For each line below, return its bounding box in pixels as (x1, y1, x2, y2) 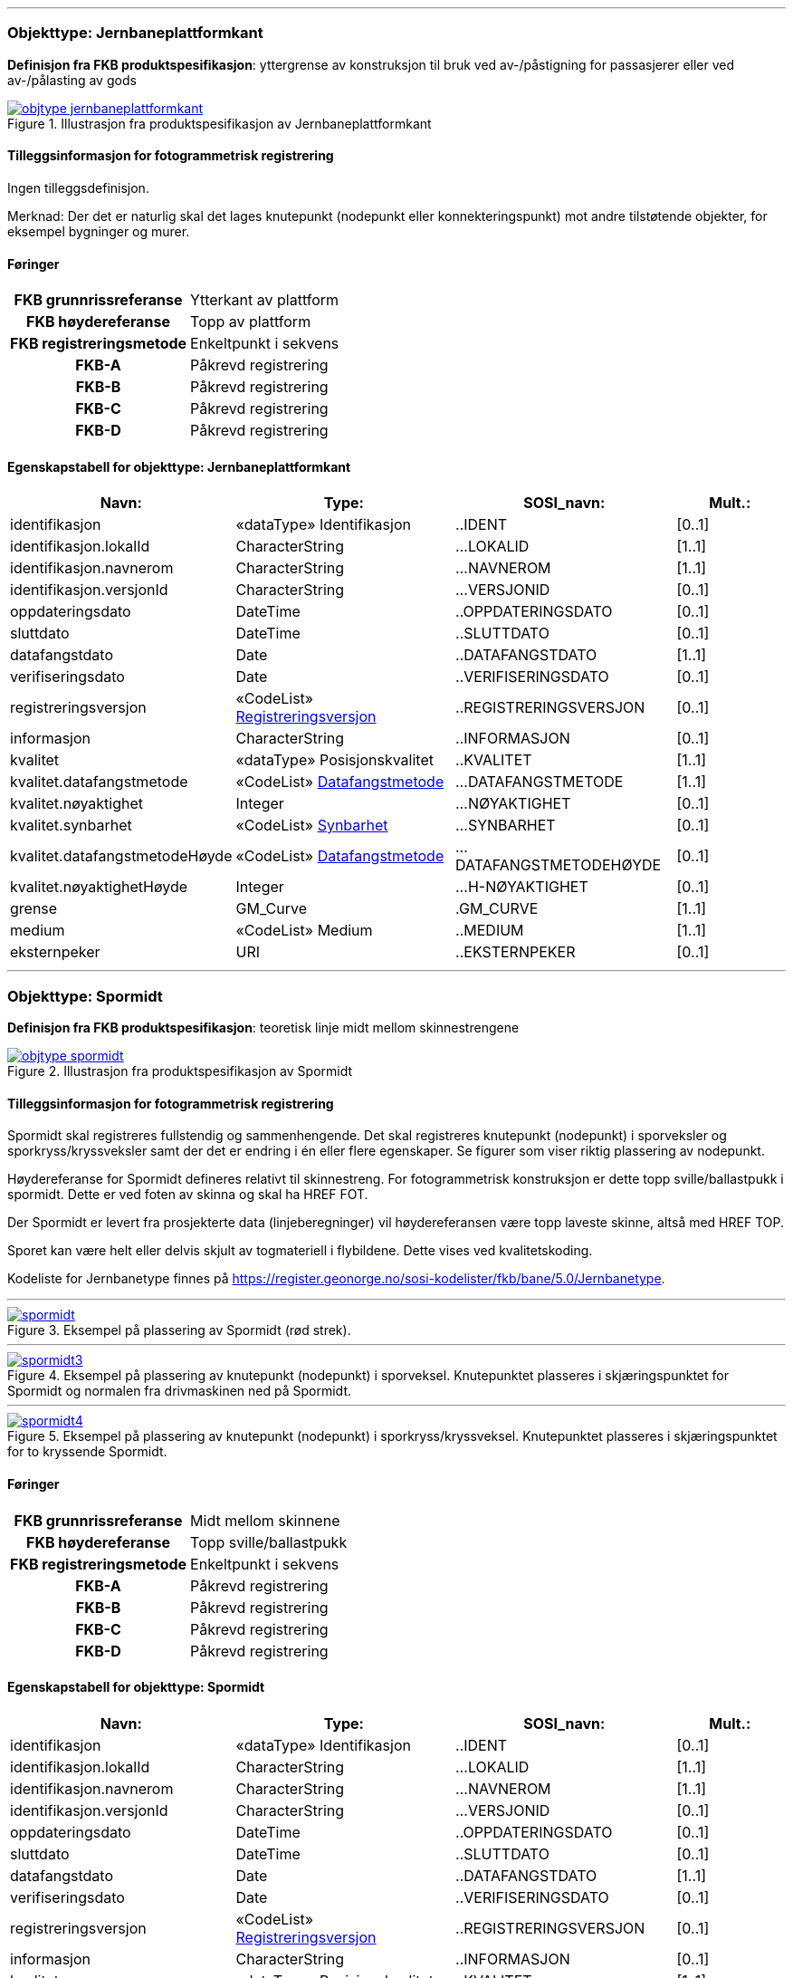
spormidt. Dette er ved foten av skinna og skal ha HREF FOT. (7, 1186, 368, 1203)
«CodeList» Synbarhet (235, 816, 388, 835)
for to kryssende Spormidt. (7, 1444, 167, 1460)
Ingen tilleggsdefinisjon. (7, 179, 149, 196)
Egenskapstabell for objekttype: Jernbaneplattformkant (7, 458, 351, 475)
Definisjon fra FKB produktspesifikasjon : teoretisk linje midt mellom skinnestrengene (7, 1020, 520, 1036)
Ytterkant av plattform (190, 291, 339, 310)
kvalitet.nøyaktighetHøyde (10, 878, 188, 897)
